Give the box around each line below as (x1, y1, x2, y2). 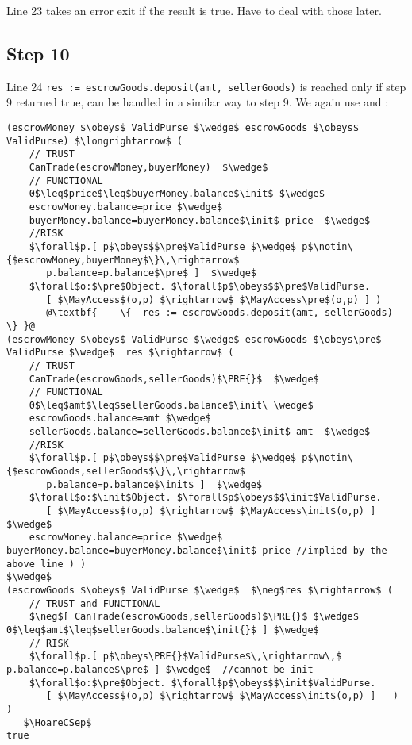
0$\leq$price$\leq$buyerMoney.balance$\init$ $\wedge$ (29, 188, 325, 200)
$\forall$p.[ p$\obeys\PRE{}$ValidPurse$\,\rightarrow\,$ (29, 651, 342, 662)
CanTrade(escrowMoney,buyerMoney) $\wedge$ (29, 162, 268, 174)
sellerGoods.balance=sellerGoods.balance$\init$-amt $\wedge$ (29, 426, 371, 438)
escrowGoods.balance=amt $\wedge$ (29, 413, 211, 424)
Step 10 (6, 40, 70, 65)
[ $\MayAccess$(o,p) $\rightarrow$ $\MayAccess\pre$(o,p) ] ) (46, 294, 382, 305)
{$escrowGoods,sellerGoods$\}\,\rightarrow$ (6, 466, 245, 478)
